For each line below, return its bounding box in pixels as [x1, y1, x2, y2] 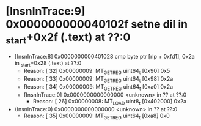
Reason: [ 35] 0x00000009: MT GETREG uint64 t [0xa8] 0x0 [23, 112, 170, 120]
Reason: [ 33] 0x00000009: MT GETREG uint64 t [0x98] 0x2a [23, 75, 174, 84]
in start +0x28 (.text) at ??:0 [14, 59, 82, 68]
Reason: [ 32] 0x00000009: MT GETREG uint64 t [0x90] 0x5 [23, 67, 170, 76]
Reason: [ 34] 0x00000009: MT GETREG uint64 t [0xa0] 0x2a [23, 83, 174, 92]
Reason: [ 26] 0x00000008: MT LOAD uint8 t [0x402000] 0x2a [32, 97, 187, 106]
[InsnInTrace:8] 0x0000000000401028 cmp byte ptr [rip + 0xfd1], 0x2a [14, 53, 195, 60]
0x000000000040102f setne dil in [5, 17, 188, 31]
